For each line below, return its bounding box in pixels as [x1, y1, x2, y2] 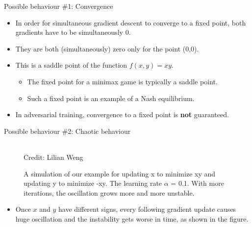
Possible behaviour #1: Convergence [4, 1, 113, 11]
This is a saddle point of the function [15, 60, 127, 70]
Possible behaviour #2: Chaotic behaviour [4, 126, 131, 136]
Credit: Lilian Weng [24, 151, 83, 162]
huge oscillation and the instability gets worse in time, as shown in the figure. [15, 213, 249, 224]
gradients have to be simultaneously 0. [15, 27, 131, 37]
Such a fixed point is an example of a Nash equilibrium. [27, 93, 195, 103]
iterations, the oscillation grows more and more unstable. [24, 187, 195, 198]
